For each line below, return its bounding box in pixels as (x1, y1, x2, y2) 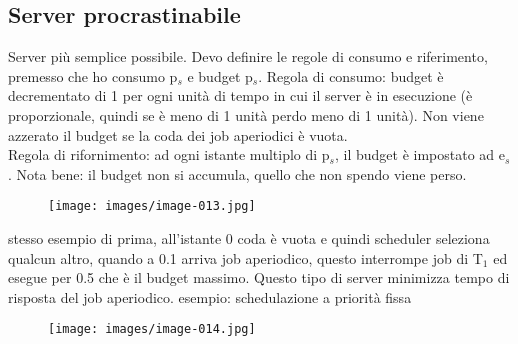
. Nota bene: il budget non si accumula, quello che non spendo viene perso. (8, 163, 467, 184)
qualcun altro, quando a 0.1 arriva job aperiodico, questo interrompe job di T (8, 247, 483, 268)
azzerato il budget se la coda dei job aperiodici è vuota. (8, 124, 348, 145)
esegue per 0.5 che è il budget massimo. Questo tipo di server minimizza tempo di (8, 267, 510, 288)
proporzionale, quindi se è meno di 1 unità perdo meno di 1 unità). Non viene (8, 104, 484, 125)
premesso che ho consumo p (8, 65, 178, 86)
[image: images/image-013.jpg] (48, 199, 256, 214)
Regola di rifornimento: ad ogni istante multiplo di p (8, 144, 330, 165)
